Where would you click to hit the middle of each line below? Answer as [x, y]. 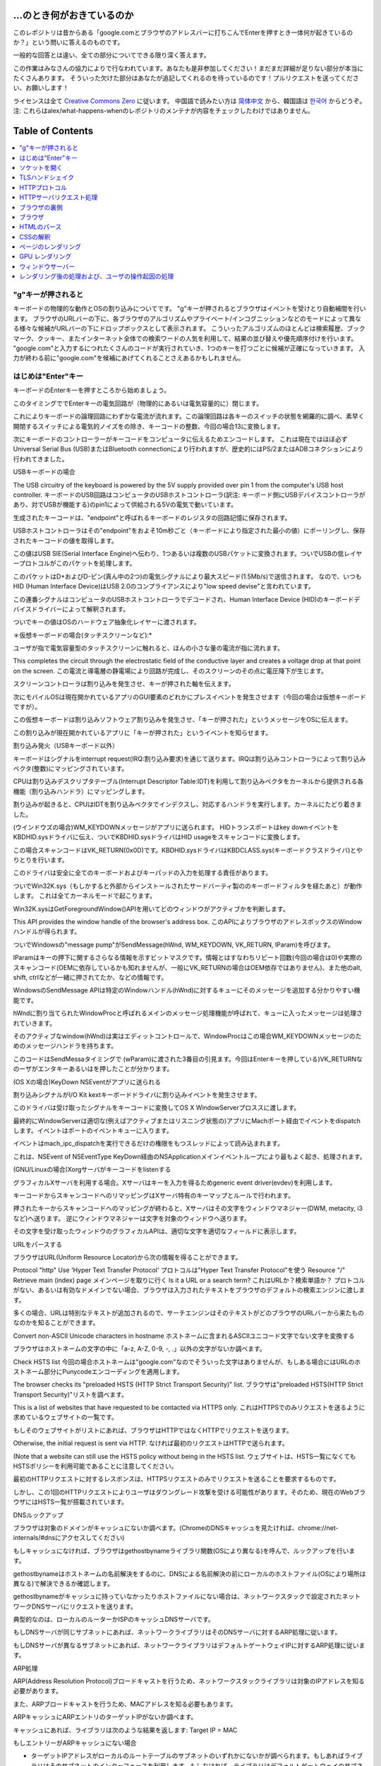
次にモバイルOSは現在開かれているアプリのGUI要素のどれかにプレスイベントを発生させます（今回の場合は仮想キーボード [189, 697]
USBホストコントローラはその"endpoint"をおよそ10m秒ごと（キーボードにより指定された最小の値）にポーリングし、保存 [189, 531]
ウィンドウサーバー [47, 266]
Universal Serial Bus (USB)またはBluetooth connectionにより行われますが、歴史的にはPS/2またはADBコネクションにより [188, 449]
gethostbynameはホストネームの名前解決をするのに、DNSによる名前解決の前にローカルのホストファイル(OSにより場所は [189, 1574]
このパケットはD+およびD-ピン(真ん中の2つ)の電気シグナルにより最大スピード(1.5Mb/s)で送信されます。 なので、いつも [188, 576]
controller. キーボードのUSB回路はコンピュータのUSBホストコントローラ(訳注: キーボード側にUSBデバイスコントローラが [189, 494]
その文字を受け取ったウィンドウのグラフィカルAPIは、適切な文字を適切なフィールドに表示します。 [157, 1231]
